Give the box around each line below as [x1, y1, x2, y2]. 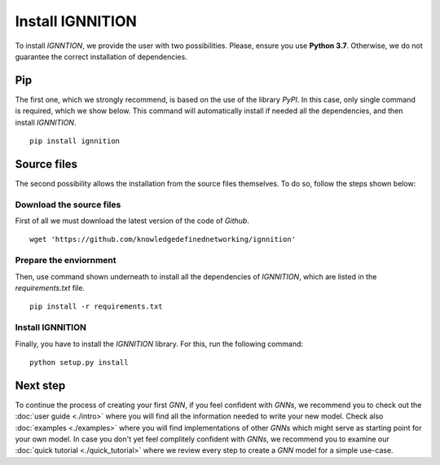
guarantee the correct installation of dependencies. [15, 51, 187, 61]
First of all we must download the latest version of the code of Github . [15, 216, 250, 226]
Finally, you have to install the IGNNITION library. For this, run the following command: [15, 339, 304, 349]
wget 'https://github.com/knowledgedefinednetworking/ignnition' [29, 235, 297, 244]
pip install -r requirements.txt [29, 302, 163, 311]
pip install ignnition [29, 137, 121, 146]
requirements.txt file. [15, 283, 86, 292]
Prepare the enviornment [15, 255, 117, 266]
